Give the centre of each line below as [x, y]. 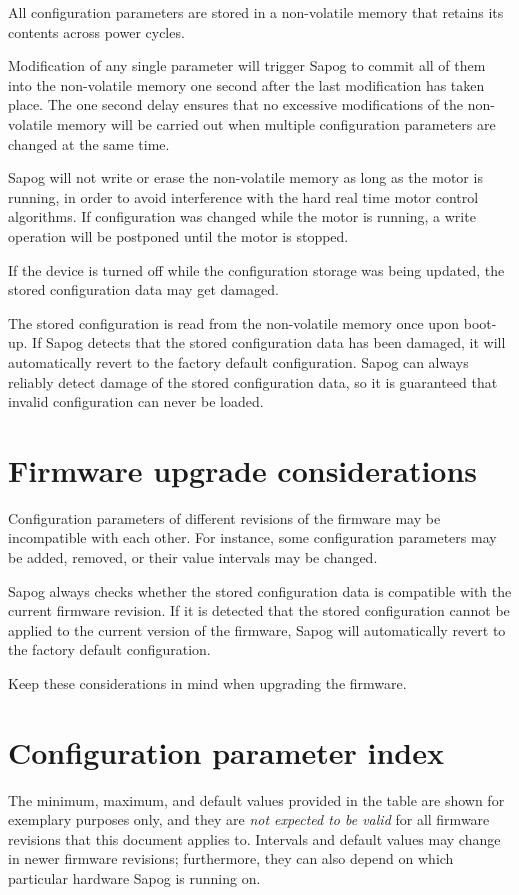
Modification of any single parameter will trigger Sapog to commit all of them [247, 65]
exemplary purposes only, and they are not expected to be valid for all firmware [249, 819]
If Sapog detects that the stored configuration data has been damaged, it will [269, 342]
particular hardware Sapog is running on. [134, 878]
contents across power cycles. [96, 31]
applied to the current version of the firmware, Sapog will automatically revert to [257, 629]
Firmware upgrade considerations [243, 469]
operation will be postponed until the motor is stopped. [178, 235]
